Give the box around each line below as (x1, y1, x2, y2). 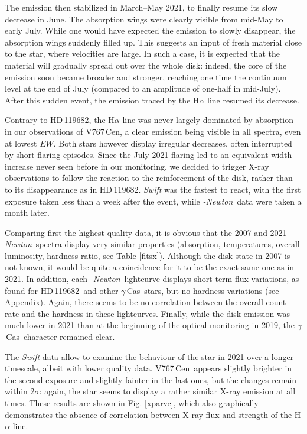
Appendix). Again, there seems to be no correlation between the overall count (5, 296, 286, 308)
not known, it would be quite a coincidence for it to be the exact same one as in (5, 261, 295, 273)
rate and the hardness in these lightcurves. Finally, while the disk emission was (5, 307, 290, 319)
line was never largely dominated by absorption (122, 114, 294, 126)
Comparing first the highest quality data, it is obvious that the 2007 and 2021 (5, 226, 287, 238)
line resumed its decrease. (207, 93, 299, 106)
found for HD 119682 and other (5, 284, 119, 296)
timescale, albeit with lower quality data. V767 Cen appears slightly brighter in (5, 362, 292, 374)
